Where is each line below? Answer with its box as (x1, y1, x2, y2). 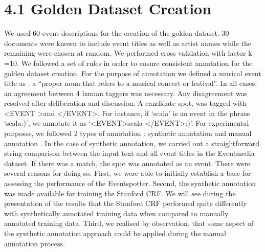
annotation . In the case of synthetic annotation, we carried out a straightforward (4, 138, 259, 148)
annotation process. (4, 238, 65, 248)
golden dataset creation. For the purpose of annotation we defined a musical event (4, 67, 261, 78)
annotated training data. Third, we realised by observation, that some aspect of (4, 218, 254, 228)
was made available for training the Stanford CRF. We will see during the (4, 188, 236, 198)
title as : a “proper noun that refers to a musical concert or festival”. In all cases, (4, 78, 257, 88)
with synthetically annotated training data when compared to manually (4, 208, 229, 218)
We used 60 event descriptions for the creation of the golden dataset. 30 (4, 28, 229, 38)
